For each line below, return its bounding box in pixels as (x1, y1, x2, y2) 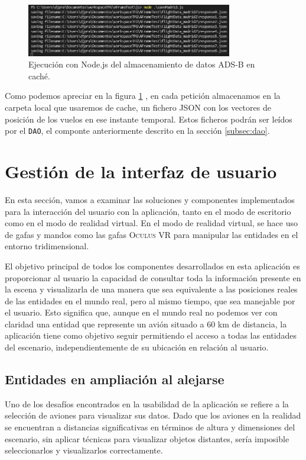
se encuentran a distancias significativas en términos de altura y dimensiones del (5, 421, 295, 433)
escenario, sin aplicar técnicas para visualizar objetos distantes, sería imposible (5, 432, 289, 445)
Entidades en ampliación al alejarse (5, 370, 224, 388)
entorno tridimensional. (5, 240, 89, 252)
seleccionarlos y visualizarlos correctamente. (5, 444, 163, 456)
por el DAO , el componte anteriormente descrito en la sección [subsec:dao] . (5, 124, 270, 137)
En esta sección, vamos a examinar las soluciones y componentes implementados (5, 193, 295, 205)
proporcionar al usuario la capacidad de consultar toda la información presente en (5, 271, 301, 284)
